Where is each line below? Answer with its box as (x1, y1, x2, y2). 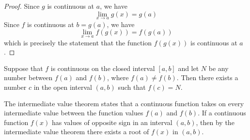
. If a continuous (198, 108, 246, 118)
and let (178, 63, 199, 73)
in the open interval (33, 82, 92, 92)
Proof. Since (4, 1, 40, 11)
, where (107, 72, 129, 83)
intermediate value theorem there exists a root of (4, 126, 149, 137)
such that (118, 82, 146, 92)
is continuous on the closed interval (50, 63, 155, 73)
